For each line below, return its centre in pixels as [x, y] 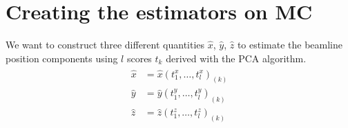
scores [139, 58]
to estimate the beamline [290, 45]
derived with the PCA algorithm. [236, 58]
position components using [62, 58]
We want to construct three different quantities [105, 45]
